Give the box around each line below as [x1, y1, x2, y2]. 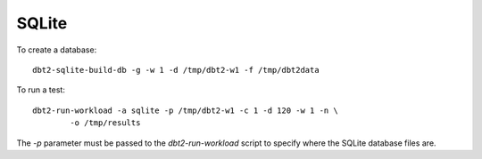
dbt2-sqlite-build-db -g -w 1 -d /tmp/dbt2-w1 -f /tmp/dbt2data [32, 65, 320, 75]
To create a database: [16, 44, 97, 55]
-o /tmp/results [70, 118, 141, 128]
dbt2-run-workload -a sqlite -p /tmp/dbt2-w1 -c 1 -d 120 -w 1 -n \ [32, 105, 338, 115]
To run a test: [16, 84, 66, 95]
